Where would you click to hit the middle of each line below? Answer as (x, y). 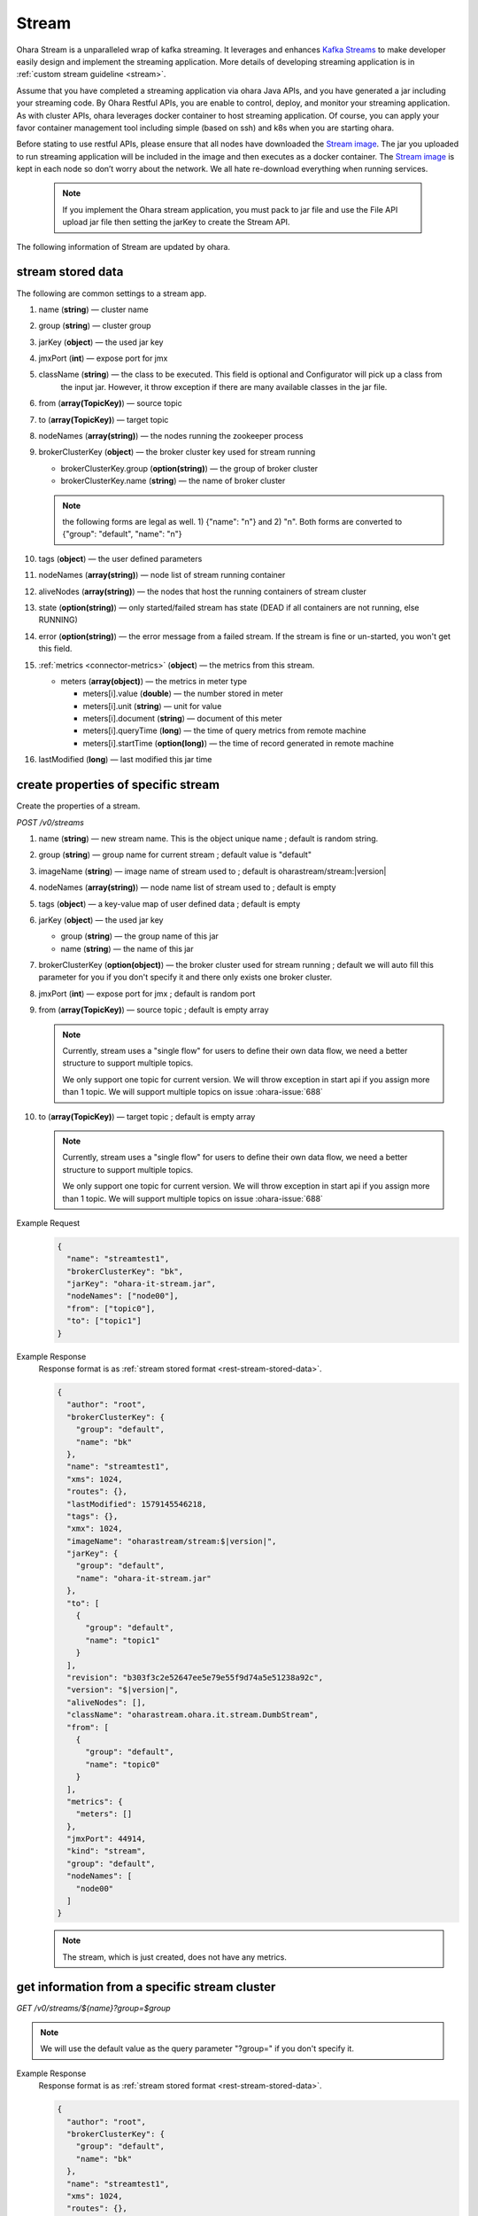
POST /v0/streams (50, 822)
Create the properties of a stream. (78, 806)
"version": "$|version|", (123, 1690)
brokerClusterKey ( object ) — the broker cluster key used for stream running (177, 452)
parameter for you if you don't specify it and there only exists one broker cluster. (185, 977)
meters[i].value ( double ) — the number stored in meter (183, 694)
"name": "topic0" (123, 1764)
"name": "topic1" (123, 1640)
